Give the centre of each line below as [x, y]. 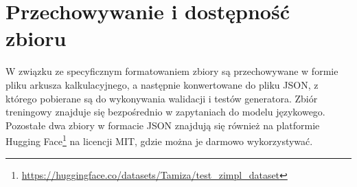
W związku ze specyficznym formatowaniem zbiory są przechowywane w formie [172, 71]
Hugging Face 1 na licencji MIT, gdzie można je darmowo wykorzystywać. [159, 140]
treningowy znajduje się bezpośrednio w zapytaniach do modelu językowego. [165, 112]
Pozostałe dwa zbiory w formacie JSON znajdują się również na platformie [163, 125]
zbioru [36, 38]
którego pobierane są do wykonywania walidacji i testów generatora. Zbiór [162, 98]
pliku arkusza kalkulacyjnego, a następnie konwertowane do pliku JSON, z [162, 84]
